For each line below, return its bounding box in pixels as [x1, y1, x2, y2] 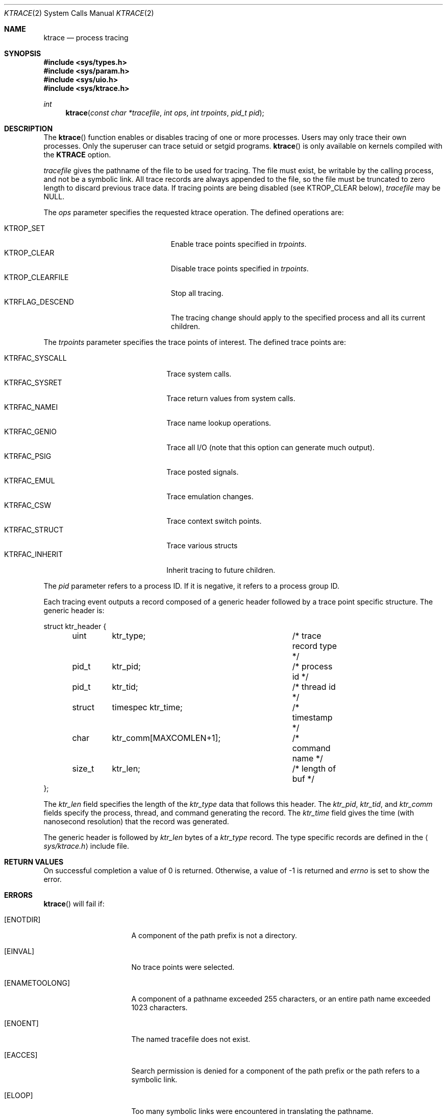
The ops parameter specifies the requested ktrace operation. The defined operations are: [43, 208, 344, 217]
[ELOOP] [4, 1091, 33, 1100]
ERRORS [4, 891, 33, 899]
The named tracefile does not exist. [131, 1035, 251, 1043]
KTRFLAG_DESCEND [4, 297, 74, 306]
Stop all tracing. [170, 289, 224, 297]
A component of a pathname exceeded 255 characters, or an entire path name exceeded [131, 994, 431, 1003]
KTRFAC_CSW [4, 501, 52, 509]
